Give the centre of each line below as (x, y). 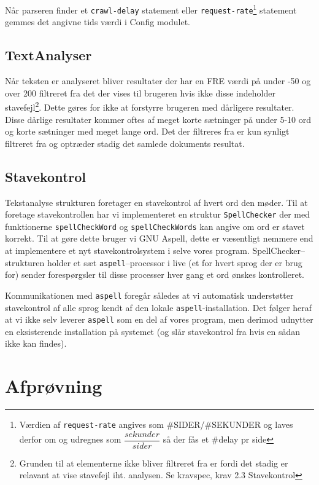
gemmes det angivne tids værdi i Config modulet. (98, 22)
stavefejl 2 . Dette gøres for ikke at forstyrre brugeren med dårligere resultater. (150, 106)
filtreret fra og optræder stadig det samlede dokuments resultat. (125, 143)
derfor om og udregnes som (70, 439)
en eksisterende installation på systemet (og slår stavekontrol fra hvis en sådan (153, 331)
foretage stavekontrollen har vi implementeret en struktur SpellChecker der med (157, 214)
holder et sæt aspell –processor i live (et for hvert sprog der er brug (175, 262)
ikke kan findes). (36, 343)
